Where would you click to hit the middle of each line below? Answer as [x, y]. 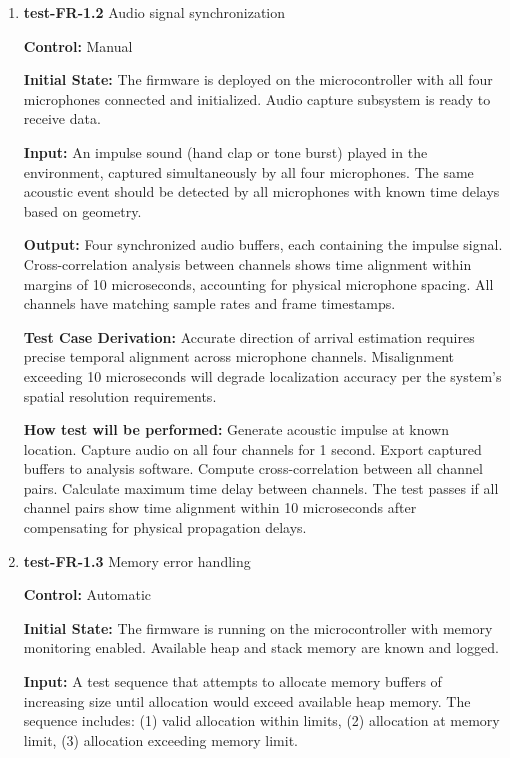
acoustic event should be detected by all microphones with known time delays [261, 191]
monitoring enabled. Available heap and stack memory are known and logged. [261, 647]
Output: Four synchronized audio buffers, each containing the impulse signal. [263, 244]
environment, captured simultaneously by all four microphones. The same [248, 171]
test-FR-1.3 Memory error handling [137, 560]
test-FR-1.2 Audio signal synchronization [154, 12]
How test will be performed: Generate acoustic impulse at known [236, 429]
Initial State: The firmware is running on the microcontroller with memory [258, 627]
